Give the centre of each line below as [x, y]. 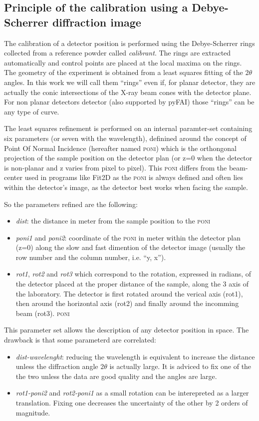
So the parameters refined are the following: [71, 204]
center [13, 177]
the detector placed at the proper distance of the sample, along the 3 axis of [132, 284]
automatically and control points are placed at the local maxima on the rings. [123, 62]
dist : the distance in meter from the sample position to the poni [113, 221]
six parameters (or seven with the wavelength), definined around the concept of [125, 138]
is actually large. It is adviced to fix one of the [180, 366]
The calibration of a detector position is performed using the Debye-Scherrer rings [129, 43]
